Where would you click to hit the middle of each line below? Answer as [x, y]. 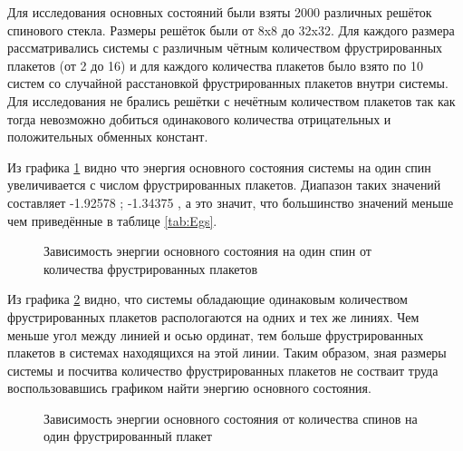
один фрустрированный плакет [128, 436]
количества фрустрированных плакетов [151, 268]
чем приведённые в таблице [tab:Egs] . [112, 220]
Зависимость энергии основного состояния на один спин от [207, 251]
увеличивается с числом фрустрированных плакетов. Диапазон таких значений [224, 185]
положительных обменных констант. [108, 137]
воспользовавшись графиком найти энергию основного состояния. [189, 388]
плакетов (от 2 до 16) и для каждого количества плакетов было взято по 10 [215, 65]
